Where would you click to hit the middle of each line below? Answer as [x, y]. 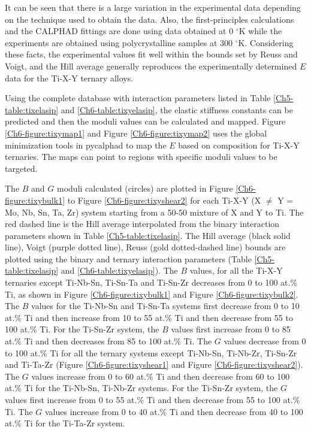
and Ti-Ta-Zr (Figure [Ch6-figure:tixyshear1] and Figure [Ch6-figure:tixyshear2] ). [154, 364]
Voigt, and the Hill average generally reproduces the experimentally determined [151, 66]
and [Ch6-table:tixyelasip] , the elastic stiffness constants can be [177, 109]
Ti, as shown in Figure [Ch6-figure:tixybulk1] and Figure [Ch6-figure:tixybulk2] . [152, 294]
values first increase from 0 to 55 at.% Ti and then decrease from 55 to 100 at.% [153, 399]
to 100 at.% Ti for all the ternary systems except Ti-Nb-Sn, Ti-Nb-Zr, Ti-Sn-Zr [151, 352]
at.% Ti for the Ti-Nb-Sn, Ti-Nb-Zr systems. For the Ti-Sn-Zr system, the [141, 388]
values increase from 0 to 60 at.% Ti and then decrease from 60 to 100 [161, 376]
